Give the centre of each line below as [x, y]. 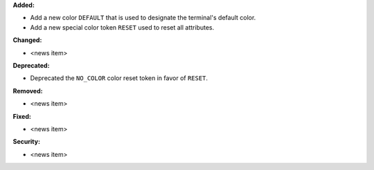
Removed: [28, 91]
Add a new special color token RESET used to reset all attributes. [122, 27]
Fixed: [22, 116]
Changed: [27, 40]
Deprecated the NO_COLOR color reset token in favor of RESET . [119, 78]
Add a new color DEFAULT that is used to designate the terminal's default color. [143, 18]
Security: [27, 142]
